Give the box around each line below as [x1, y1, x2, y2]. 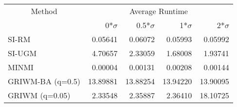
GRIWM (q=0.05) [8, 90, 71, 101]
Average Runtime [129, 5, 188, 16]
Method [31, 5, 57, 16]
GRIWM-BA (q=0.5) [8, 76, 81, 87]
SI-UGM [8, 47, 37, 59]
